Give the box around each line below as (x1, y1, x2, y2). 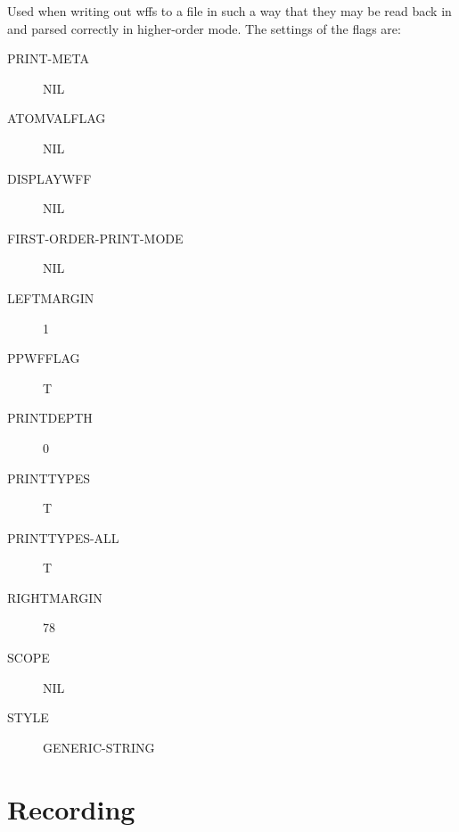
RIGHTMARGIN (7, 588, 102, 606)
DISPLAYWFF (7, 169, 92, 187)
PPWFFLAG (7, 349, 80, 367)
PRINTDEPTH (7, 408, 93, 427)
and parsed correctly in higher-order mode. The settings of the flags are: (7, 19, 401, 37)
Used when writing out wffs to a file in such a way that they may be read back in (7, 2, 452, 20)
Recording (7, 790, 135, 827)
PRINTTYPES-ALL (7, 528, 119, 547)
